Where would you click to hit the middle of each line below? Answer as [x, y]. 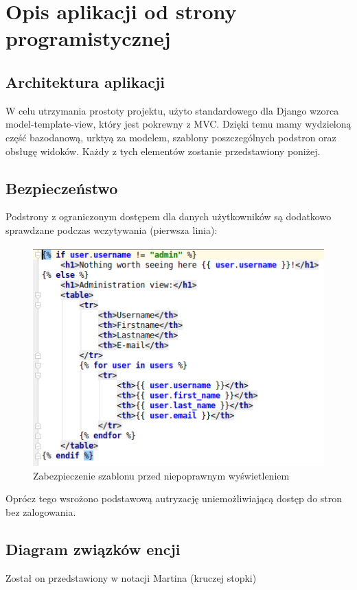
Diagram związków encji [93, 548]
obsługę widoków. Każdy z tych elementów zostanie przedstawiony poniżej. [163, 151]
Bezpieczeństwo [62, 188]
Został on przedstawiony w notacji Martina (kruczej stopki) [131, 577]
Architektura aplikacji [85, 81]
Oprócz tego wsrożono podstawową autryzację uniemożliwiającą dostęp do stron [174, 498]
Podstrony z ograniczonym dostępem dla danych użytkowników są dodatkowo [169, 216]
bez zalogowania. [41, 511]
